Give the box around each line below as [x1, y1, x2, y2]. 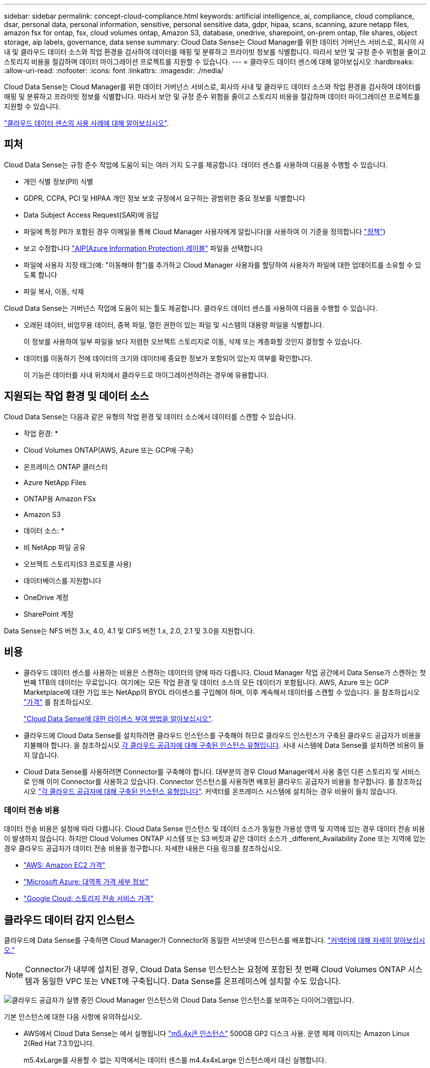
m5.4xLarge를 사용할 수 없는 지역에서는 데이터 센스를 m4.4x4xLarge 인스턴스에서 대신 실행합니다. [24, 1056, 326, 1065]
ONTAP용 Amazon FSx [24, 494, 96, 503]
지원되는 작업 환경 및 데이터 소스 [4, 390, 149, 403]
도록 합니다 [24, 270, 57, 279]
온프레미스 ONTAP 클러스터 [24, 462, 108, 471]
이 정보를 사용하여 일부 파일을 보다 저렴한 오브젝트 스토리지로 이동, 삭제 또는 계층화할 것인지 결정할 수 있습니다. [24, 337, 362, 346]
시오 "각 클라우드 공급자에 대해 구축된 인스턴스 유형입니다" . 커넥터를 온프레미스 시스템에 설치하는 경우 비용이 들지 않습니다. [24, 787, 398, 795]
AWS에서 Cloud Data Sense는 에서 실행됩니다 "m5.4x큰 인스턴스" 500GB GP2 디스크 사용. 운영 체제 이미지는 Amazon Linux [24, 1029, 410, 1038]
